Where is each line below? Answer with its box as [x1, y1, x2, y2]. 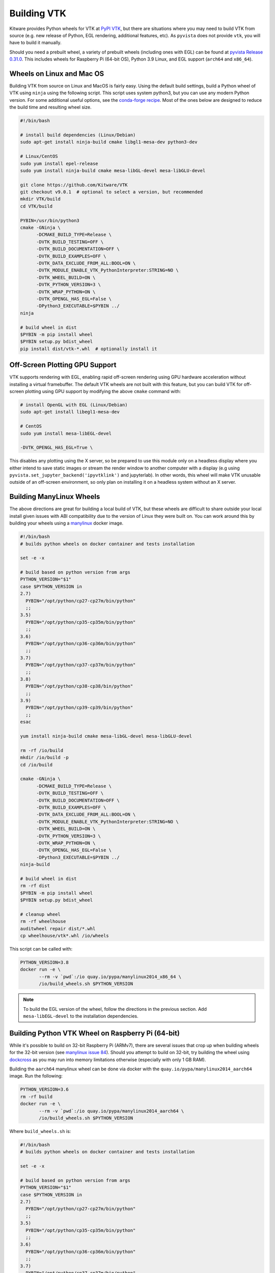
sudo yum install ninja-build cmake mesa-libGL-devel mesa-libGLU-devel [20, 168, 206, 173]
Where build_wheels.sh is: [9, 1128, 71, 1134]
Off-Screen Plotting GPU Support [9, 361, 117, 369]
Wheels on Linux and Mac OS [9, 69, 104, 78]
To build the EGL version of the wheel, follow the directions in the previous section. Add [23, 1006, 207, 1012]
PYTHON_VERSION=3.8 [20, 959, 69, 965]
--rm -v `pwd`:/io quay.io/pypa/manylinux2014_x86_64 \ [39, 974, 182, 980]
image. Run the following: [9, 1073, 63, 1079]
